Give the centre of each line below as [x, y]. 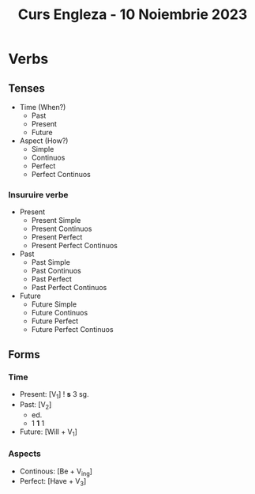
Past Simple [51, 262]
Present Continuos [62, 229]
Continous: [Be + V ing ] [56, 472]
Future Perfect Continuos [72, 330]
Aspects [24, 454]
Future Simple [54, 304]
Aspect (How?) [44, 141]
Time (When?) [43, 107]
